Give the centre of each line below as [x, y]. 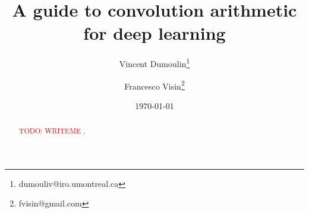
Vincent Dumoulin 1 [154, 63]
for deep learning [154, 33]
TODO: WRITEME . [52, 131]
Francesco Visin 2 [154, 85]
